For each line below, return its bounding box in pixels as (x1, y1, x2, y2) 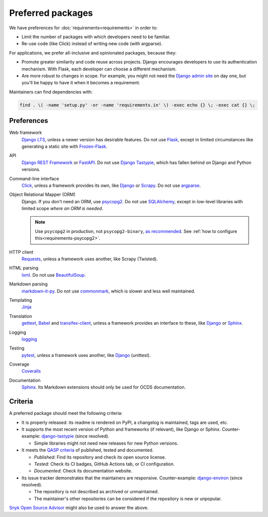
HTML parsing (9, 265, 39, 271)
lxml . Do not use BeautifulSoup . (21, 272, 86, 278)
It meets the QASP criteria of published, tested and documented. (21, 447, 154, 453)
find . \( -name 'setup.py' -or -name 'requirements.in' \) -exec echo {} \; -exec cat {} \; (19, 102, 256, 108)
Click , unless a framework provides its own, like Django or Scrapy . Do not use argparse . (21, 182, 201, 188)
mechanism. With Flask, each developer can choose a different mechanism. (21, 66, 177, 72)
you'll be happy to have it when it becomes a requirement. (21, 80, 140, 86)
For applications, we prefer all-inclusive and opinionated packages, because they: (9, 50, 177, 56)
